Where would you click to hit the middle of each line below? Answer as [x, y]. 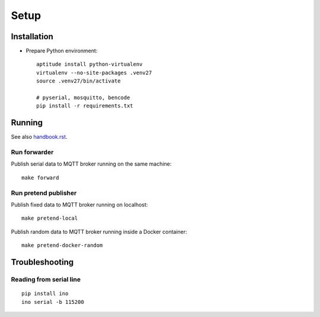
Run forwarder [32, 153]
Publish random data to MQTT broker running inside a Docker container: [99, 232]
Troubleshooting [42, 262]
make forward [40, 177]
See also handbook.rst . [39, 137]
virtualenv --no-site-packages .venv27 [94, 72]
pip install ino [45, 294]
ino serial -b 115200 [53, 302]
